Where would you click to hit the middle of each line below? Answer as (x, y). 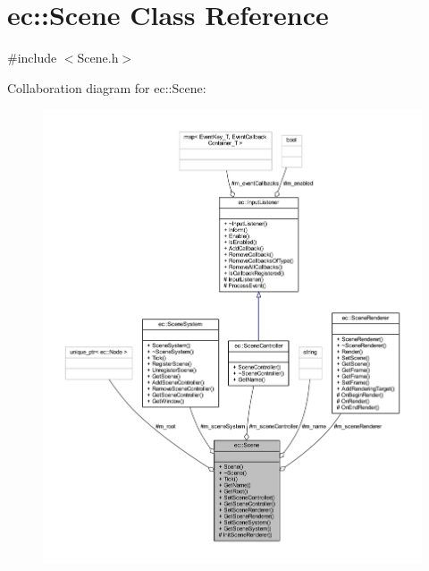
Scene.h (98, 58)
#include (32, 58)
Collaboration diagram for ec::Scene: (107, 87)
